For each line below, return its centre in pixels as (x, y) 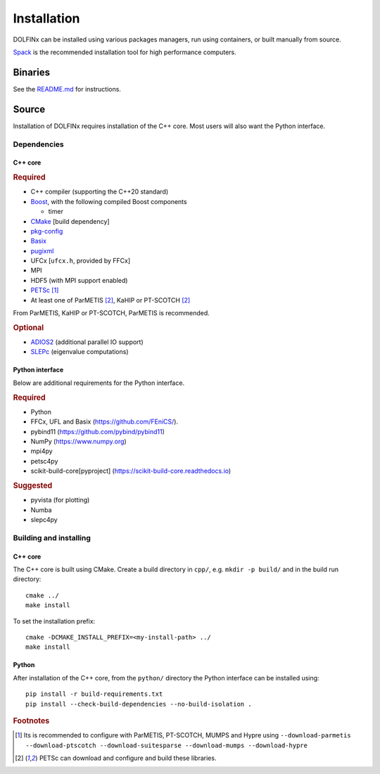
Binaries (32, 72)
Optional (28, 327)
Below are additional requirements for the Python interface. (99, 383)
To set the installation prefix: (54, 621)
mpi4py (42, 451)
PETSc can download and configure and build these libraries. (128, 758)
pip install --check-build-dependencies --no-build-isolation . (139, 704)
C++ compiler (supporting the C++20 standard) (100, 192)
